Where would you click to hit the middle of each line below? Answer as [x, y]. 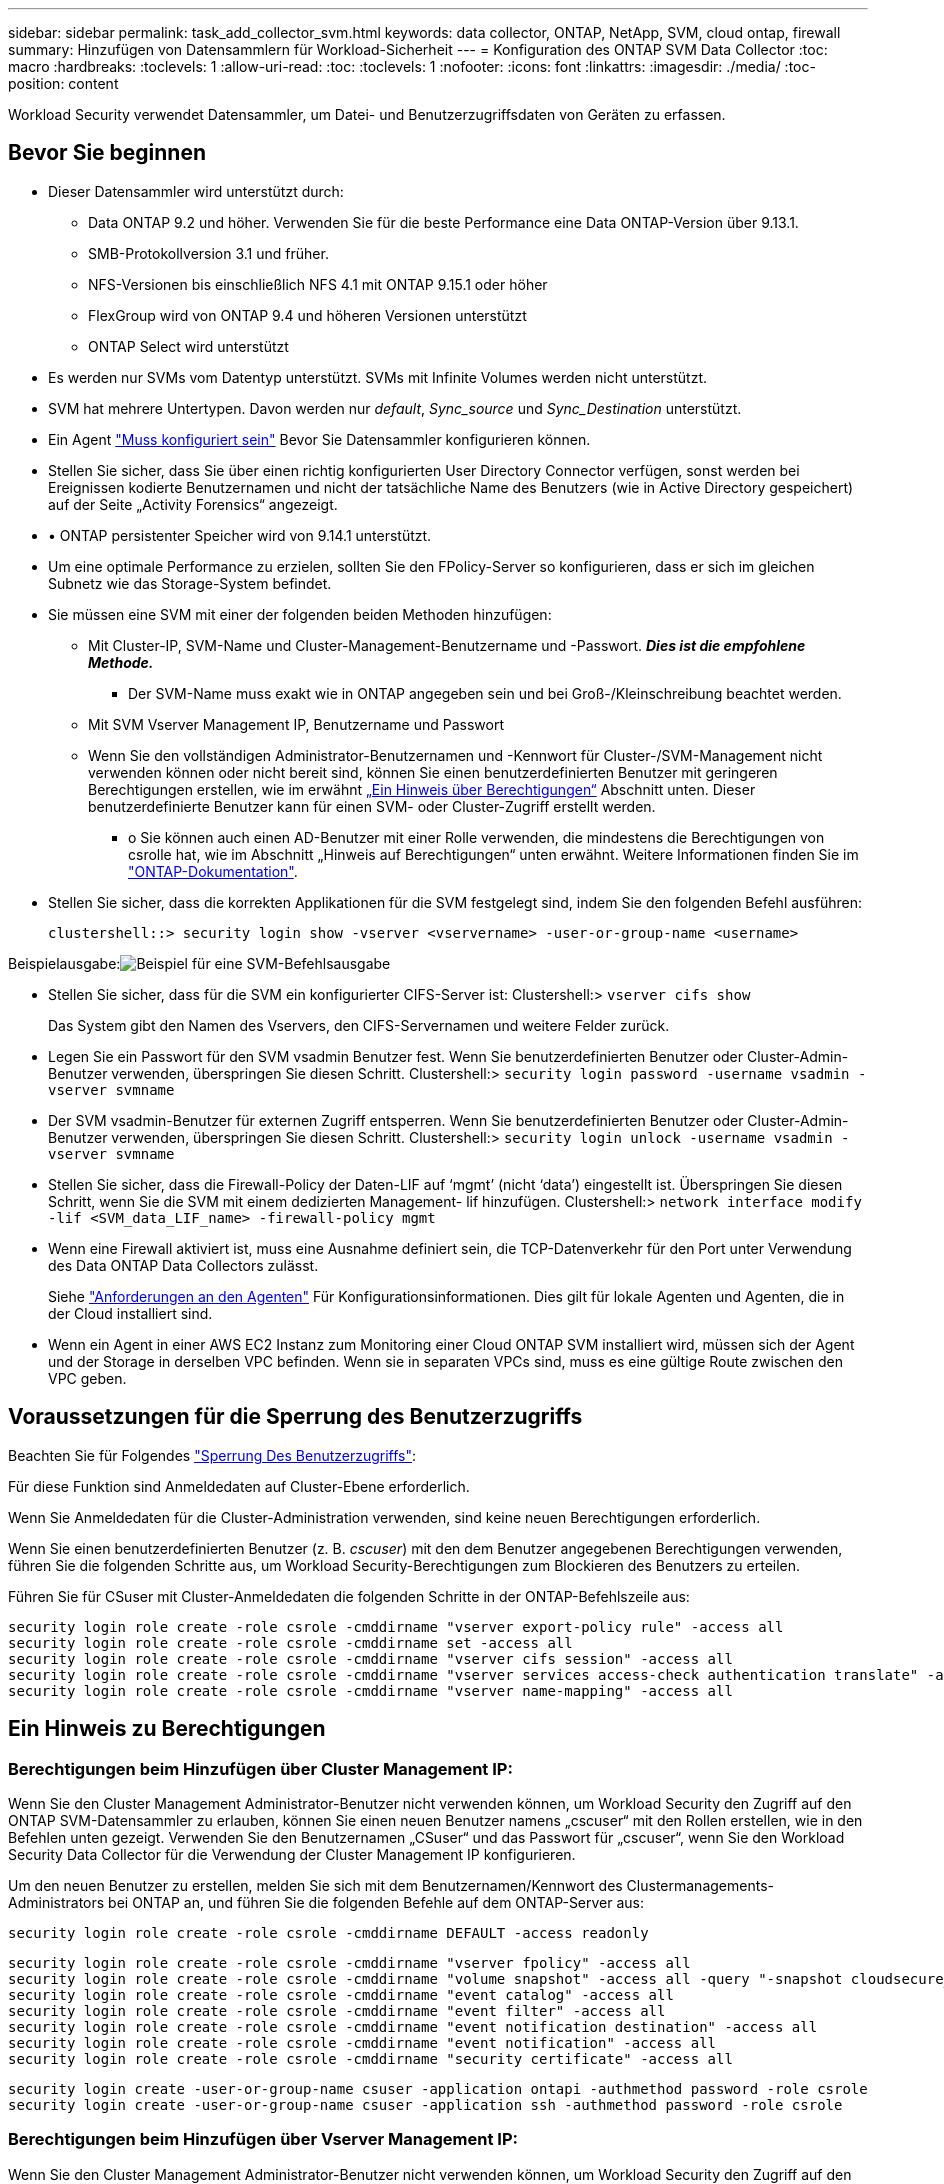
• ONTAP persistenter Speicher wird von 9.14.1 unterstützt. [240, 535]
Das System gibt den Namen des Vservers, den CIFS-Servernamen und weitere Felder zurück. [359, 1025]
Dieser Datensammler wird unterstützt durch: [196, 191]
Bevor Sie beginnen [107, 153]
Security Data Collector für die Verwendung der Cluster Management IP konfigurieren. [292, 1854]
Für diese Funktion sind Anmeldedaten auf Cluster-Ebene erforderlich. [239, 1486]
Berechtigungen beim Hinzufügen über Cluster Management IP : [260, 1768]
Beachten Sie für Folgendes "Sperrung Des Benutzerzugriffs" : [212, 1455]
